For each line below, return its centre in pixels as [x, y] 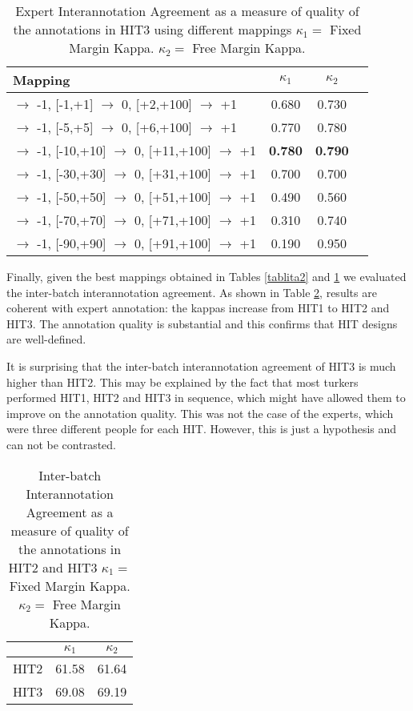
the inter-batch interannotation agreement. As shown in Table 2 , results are [192, 292]
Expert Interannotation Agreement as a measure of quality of [187, 11]
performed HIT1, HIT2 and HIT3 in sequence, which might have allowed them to [206, 398]
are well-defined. [46, 339]
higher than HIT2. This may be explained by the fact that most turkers [182, 382]
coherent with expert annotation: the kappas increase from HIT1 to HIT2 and [198, 308]
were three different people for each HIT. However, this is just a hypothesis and [202, 429]
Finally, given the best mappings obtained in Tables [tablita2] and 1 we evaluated [206, 276]
